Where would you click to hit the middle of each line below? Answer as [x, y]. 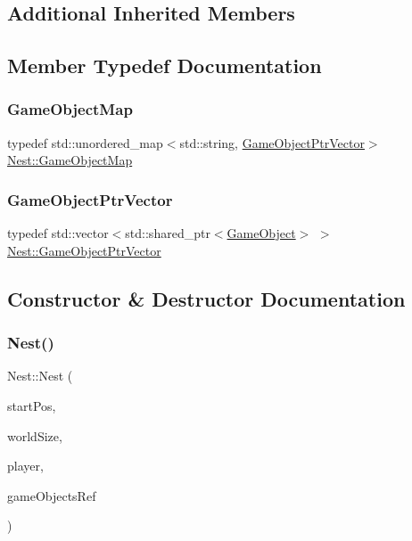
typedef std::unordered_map [85, 142]
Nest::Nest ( [40, 376]
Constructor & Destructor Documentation [206, 298]
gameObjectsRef [52, 495]
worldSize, [35, 435]
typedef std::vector [58, 233]
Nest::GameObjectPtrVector [84, 250]
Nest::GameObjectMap [70, 160]
